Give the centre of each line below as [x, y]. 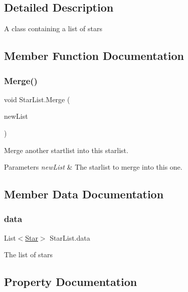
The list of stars [29, 254]
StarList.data [70, 237]
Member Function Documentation [94, 56]
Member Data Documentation [84, 194]
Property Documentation [71, 282]
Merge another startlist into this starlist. [66, 150]
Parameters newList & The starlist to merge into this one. [93, 167]
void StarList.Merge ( [37, 99]
